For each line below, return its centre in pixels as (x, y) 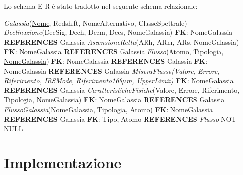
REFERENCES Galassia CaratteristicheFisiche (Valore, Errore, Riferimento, (122, 90)
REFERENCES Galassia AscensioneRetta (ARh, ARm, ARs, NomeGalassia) (121, 42)
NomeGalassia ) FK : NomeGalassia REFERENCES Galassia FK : (106, 61)
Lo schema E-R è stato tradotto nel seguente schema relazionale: (101, 6)
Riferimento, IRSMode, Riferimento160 (63, 80)
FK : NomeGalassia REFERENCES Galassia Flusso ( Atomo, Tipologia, (114, 51)
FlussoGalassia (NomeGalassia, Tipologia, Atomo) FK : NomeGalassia (109, 109)
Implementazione (63, 162)
